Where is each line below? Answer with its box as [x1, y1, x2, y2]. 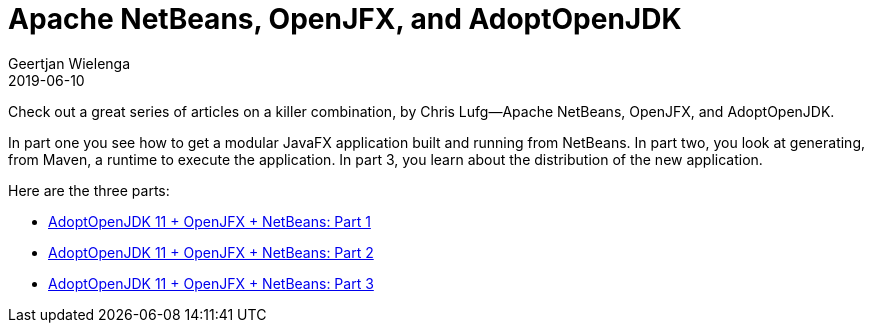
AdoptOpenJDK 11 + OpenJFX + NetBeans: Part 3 [48, 274, 374, 292]
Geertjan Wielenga [8, 54, 131, 72]
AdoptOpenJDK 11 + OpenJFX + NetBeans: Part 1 [48, 212, 371, 230]
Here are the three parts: [8, 181, 170, 199]
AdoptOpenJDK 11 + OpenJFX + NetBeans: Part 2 [48, 243, 374, 261]
